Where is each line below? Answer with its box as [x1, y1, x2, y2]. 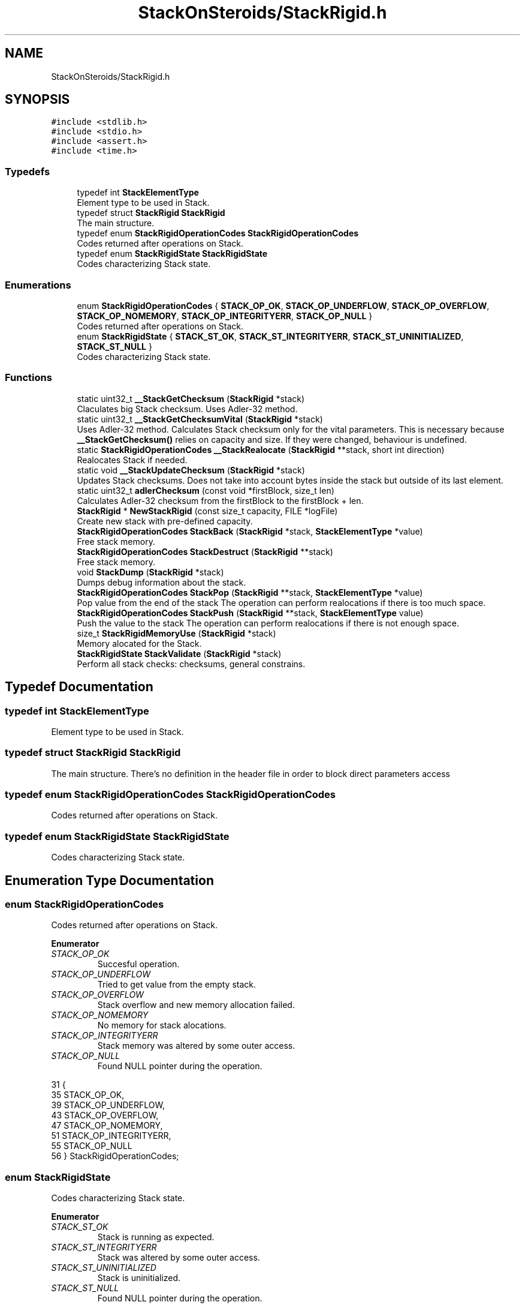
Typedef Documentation [5, 679, 153, 695]
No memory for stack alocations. [97, 1020, 227, 1031]
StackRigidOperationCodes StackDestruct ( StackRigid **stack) [77, 546, 333, 557]
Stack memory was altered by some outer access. [97, 1040, 295, 1051]
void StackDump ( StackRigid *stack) [77, 566, 224, 577]
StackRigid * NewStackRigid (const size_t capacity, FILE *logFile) [77, 505, 338, 516]
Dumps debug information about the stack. [77, 577, 246, 587]
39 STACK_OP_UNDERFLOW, [51, 1100, 165, 1111]
